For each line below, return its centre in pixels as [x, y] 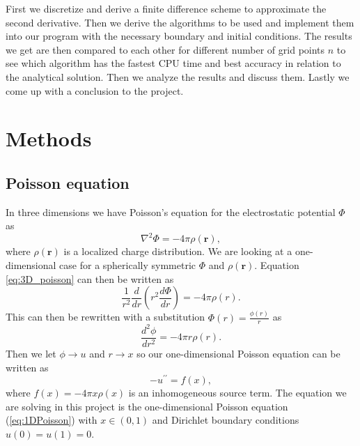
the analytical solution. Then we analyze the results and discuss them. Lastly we [178, 76]
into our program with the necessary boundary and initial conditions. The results [179, 36]
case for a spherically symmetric [128, 265]
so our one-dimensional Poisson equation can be [238, 353]
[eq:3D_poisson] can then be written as [90, 278]
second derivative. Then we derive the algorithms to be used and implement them [180, 22]
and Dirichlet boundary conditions [226, 420]
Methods [49, 138]
